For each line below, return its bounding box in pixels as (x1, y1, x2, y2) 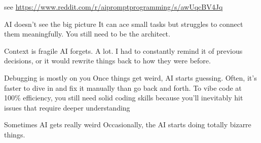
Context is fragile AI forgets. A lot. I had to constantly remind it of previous (4, 45, 243, 56)
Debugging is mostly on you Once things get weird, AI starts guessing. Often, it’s (4, 72, 257, 83)
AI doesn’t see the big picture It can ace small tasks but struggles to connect (4, 18, 243, 29)
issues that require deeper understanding (4, 102, 130, 113)
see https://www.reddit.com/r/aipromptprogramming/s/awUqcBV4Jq (4, 2, 223, 12)
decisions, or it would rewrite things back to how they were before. (4, 55, 211, 66)
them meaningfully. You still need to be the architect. (4, 28, 170, 39)
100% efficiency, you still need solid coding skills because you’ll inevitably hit (4, 92, 243, 103)
